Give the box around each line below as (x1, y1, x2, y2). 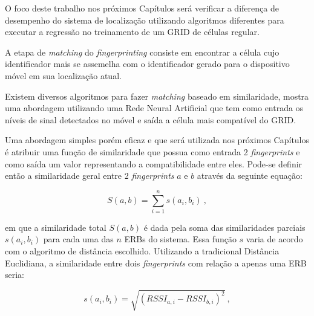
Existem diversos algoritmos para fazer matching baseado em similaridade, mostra (5, 89, 309, 102)
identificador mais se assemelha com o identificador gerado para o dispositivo (5, 57, 290, 70)
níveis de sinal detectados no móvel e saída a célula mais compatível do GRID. (5, 113, 296, 126)
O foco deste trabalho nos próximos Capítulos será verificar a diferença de (5, 2, 279, 14)
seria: (5, 268, 25, 281)
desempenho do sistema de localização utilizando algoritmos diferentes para (5, 13, 284, 26)
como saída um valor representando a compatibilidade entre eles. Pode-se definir (5, 157, 303, 170)
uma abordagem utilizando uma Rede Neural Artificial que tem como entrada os (5, 102, 304, 114)
